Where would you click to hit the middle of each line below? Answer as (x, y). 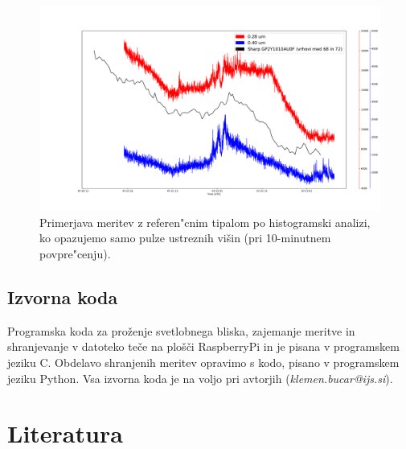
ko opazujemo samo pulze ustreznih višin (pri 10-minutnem (185, 238)
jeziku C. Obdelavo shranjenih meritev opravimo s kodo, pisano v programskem (203, 362)
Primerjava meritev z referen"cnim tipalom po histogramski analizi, (205, 222)
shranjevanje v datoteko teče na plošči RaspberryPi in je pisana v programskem (203, 346)
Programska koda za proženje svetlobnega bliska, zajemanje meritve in (181, 330)
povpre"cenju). (75, 254)
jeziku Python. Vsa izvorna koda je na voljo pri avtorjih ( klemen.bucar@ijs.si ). (200, 378)
